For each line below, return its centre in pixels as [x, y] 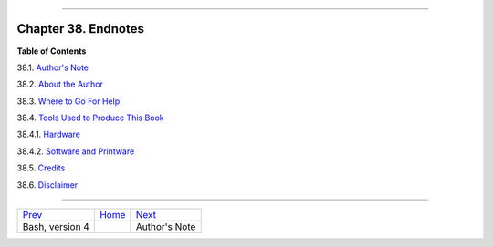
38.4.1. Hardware [49, 134]
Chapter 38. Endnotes [81, 29]
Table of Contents [52, 51]
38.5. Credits [41, 168]
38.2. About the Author [60, 84]
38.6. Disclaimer [47, 185]
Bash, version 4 [56, 227]
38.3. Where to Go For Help [68, 101]
